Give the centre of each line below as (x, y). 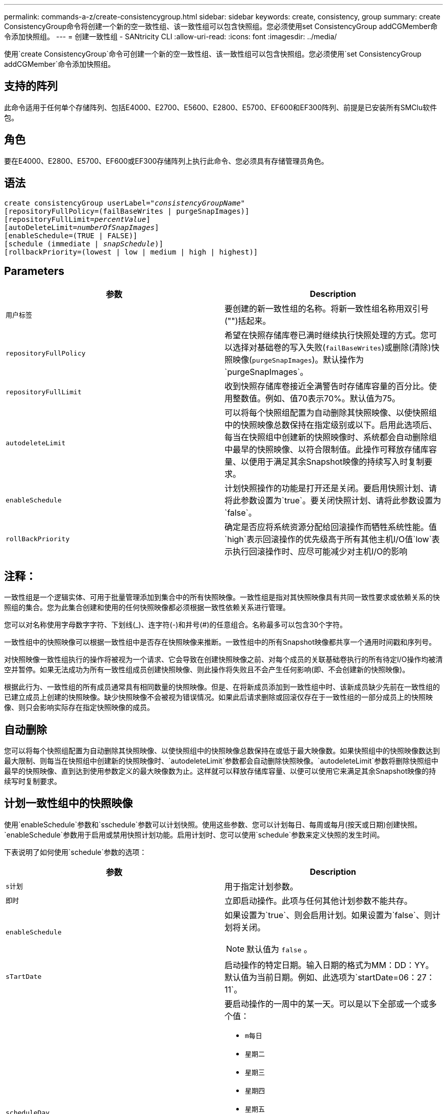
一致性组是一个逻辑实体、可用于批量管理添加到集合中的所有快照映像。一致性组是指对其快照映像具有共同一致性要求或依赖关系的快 (222, 597)
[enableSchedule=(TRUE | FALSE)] (71, 235)
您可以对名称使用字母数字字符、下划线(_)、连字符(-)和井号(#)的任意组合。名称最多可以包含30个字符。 (176, 625)
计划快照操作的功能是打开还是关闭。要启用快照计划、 (327, 488)
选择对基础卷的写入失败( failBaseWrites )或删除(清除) (332, 348)
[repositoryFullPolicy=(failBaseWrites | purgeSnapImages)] (127, 211)
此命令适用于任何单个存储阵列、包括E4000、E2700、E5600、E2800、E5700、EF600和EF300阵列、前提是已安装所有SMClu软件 (221, 107)
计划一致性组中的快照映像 (68, 803)
